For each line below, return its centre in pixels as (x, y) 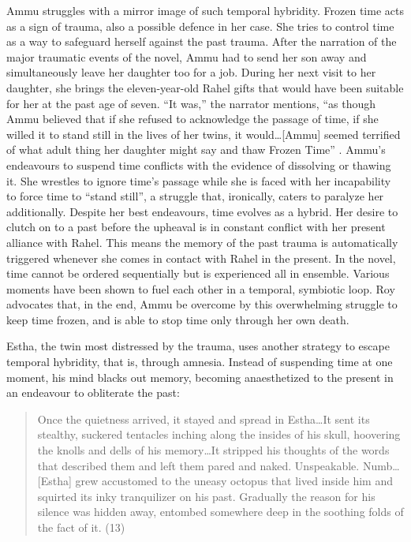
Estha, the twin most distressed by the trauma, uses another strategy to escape (198, 346)
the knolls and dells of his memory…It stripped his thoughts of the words (213, 450)
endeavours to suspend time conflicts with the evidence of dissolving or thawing (199, 164)
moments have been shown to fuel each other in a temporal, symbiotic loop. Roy (201, 288)
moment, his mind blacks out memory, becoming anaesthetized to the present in (200, 377)
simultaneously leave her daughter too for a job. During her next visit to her (191, 72)
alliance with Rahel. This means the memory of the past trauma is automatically (202, 242)
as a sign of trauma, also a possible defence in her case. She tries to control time (200, 26)
